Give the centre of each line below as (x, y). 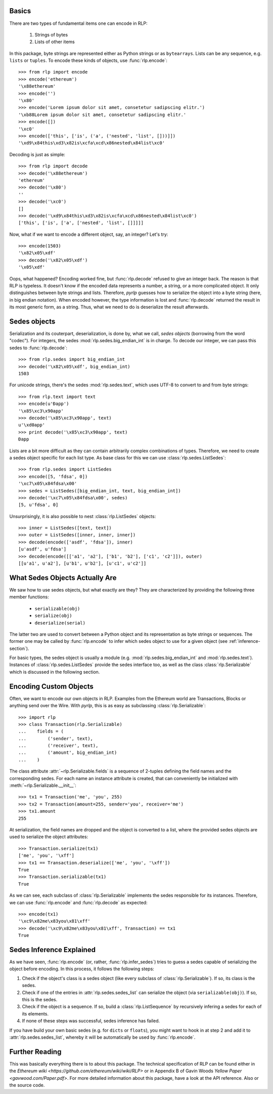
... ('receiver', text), (58, 746)
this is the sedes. (40, 999)
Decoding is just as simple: (37, 154)
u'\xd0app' (32, 425)
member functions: (29, 597)
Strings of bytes (51, 34)
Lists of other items (55, 42)
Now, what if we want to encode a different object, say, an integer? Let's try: (89, 234)
